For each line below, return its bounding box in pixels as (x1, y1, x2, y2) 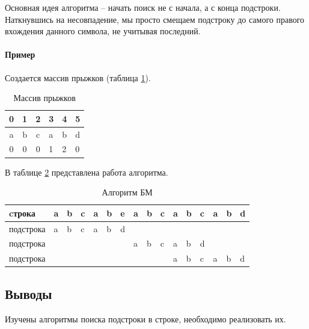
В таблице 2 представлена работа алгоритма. (5, 165, 168, 178)
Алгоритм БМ (102, 186, 153, 198)
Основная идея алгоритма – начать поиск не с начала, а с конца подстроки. (5, 1, 281, 13)
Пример (5, 48, 35, 61)
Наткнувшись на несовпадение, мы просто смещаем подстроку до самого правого (5, 13, 305, 25)
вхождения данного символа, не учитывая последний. (5, 25, 201, 37)
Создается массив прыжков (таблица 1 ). (5, 71, 151, 84)
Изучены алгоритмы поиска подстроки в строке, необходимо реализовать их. (5, 312, 286, 325)
